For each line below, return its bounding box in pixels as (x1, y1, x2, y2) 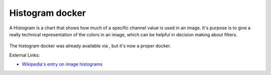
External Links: (9, 52, 40, 58)
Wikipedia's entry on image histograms (22, 61, 103, 67)
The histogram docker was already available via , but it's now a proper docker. (9, 43, 171, 49)
